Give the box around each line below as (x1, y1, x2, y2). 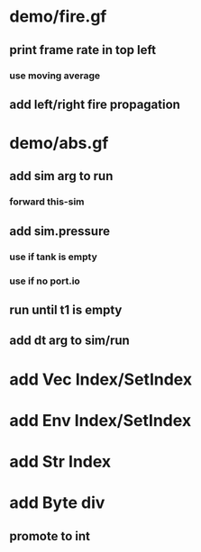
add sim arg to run (9, 168, 114, 184)
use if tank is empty (9, 250, 97, 263)
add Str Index (9, 451, 112, 472)
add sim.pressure (9, 223, 111, 239)
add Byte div (9, 493, 105, 513)
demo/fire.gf (9, 6, 107, 27)
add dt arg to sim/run (9, 333, 131, 348)
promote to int (9, 529, 90, 544)
